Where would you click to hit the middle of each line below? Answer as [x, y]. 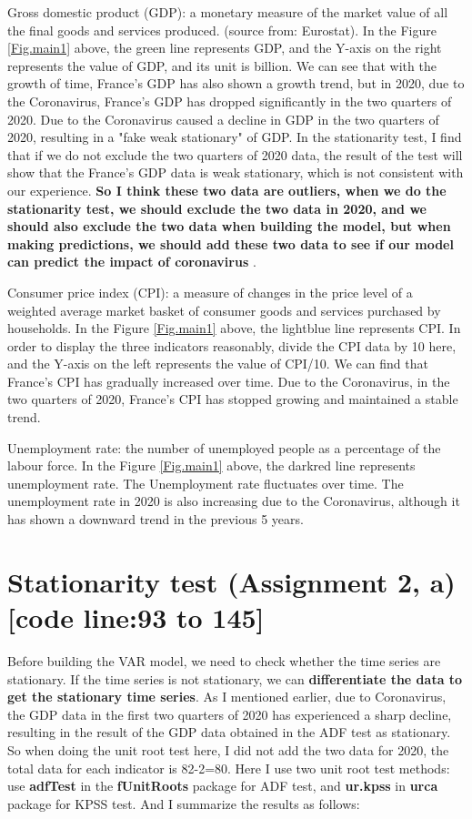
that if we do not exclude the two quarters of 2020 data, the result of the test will [235, 154]
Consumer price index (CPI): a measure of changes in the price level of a [210, 292]
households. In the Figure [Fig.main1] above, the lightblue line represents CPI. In [234, 328]
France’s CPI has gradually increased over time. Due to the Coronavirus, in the [229, 381]
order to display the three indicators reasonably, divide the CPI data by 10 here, [232, 345]
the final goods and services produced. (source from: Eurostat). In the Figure [222, 30]
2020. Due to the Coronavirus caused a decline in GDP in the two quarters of [223, 119]
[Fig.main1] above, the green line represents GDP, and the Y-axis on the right [225, 48]
